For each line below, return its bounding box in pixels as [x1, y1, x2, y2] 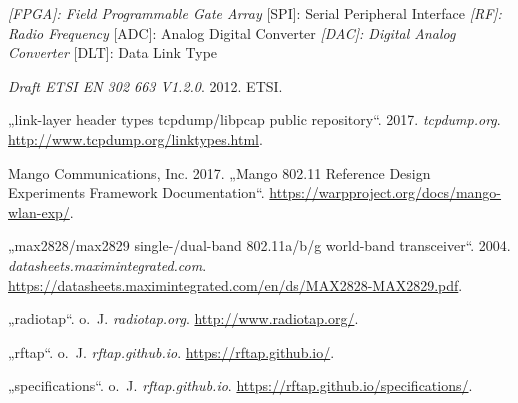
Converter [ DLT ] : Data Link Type [8, 42, 218, 63]
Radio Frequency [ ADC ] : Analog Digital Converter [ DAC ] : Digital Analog [8, 22, 456, 43]
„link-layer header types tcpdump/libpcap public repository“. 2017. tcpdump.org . [8, 109, 501, 130]
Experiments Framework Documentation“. [8, 182, 265, 203]
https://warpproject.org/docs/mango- [269, 182, 502, 203]
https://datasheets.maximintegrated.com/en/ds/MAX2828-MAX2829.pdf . [8, 274, 463, 295]
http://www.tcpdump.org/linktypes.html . [8, 128, 263, 149]
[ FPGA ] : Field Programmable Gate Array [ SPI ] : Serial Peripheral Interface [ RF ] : [8, 3, 502, 23]
